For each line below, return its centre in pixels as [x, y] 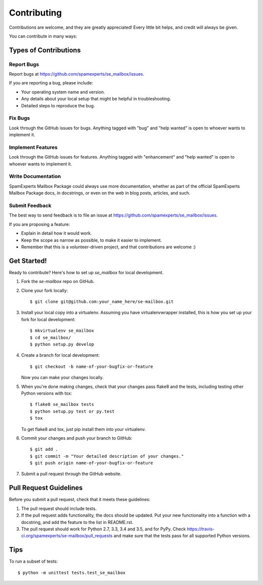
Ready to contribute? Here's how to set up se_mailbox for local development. [86, 272]
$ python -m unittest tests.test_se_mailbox [72, 573]
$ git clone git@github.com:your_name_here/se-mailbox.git [102, 302]
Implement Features [33, 147]
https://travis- [201, 529]
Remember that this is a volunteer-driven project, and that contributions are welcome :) [108, 247]
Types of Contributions [45, 50]
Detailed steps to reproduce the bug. [58, 105]
